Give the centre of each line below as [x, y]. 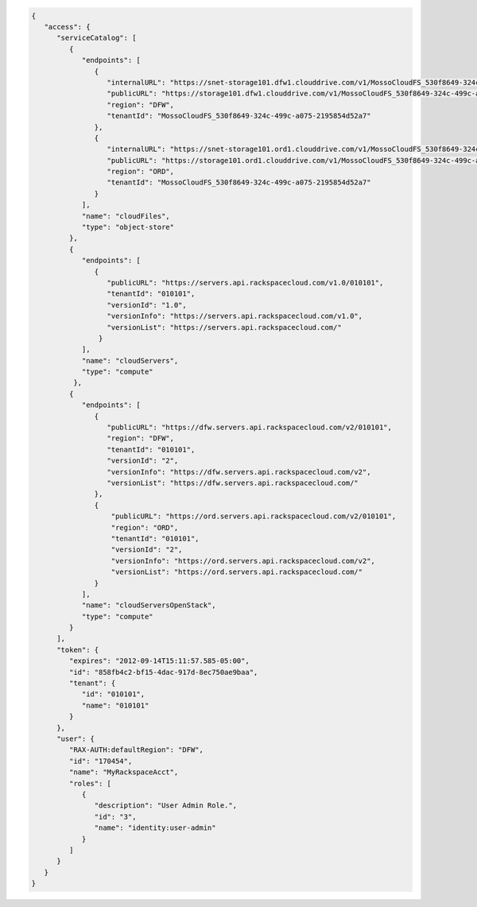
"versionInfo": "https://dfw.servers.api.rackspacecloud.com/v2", [239, 472]
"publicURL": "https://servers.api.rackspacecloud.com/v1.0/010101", [245, 283]
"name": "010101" [115, 705]
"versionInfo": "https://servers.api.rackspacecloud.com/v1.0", [235, 316]
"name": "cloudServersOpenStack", [149, 605]
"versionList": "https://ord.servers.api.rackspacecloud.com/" [237, 572]
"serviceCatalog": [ [97, 38]
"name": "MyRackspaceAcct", [124, 772]
